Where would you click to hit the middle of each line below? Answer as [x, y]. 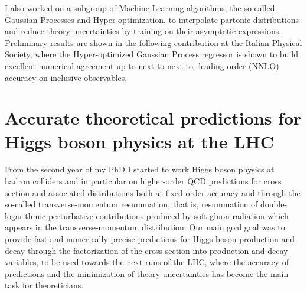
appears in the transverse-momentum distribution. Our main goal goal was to [145, 227]
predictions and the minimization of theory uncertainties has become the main [147, 273]
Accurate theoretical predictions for [153, 118]
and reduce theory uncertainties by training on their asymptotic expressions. [143, 31]
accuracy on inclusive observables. [66, 77]
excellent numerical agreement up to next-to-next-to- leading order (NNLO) [142, 65]
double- [274, 204]
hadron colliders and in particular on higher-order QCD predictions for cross [143, 181]
